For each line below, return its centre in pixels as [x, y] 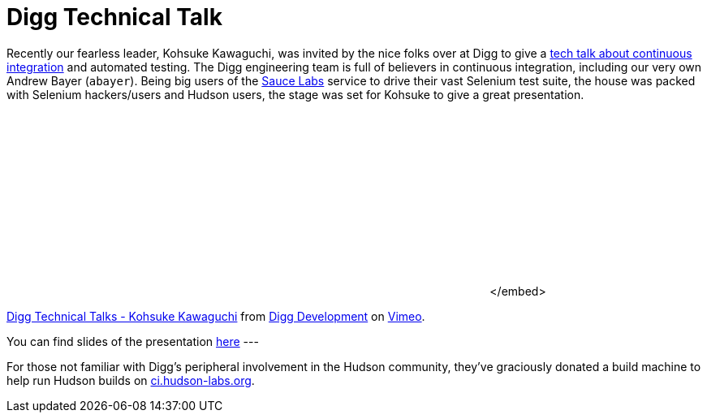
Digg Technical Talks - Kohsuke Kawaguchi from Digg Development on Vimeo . [216, 316]
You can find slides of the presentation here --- [133, 341]
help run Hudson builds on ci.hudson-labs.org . [131, 380]
